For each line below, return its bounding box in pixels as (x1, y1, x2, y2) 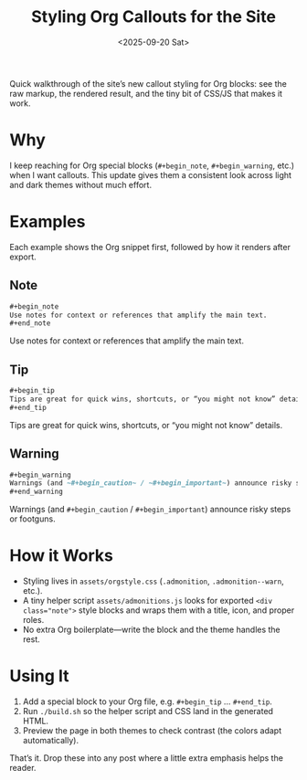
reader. (9, 763, 37, 773)
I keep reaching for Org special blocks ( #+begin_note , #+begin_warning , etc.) (9, 160, 295, 171)
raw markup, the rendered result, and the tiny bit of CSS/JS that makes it (9, 88, 283, 99)
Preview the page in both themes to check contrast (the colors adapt (22, 725, 281, 736)
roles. (22, 615, 45, 626)
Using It (9, 666, 70, 687)
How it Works (9, 545, 114, 566)
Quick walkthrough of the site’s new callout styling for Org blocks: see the (9, 78, 288, 89)
